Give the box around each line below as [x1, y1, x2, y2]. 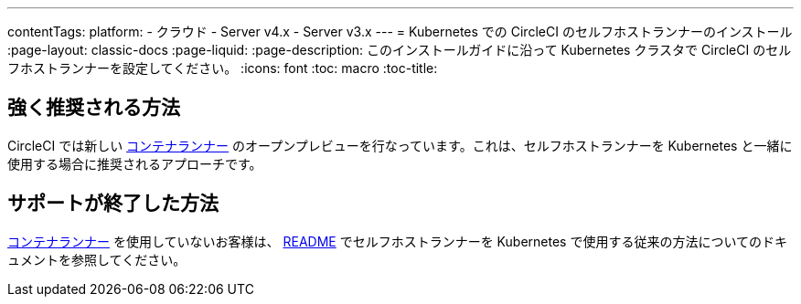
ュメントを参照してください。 [7, 251, 187, 267]
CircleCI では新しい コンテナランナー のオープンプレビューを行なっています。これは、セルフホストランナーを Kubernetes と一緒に [7, 137, 793, 153]
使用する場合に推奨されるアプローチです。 [7, 155, 262, 172]
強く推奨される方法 [7, 96, 180, 120]
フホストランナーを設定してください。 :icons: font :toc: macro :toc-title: [7, 60, 438, 76]
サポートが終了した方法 [7, 192, 219, 215]
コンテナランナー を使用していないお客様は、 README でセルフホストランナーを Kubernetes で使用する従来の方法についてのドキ [7, 233, 787, 249]
